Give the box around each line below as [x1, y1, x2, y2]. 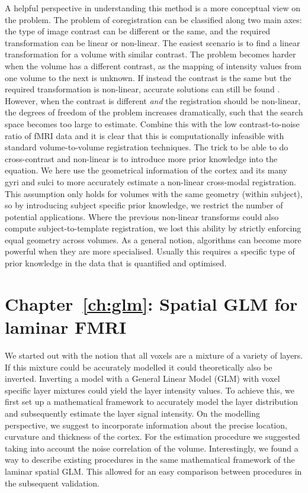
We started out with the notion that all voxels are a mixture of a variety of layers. [5, 349, 303, 361]
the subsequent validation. [5, 476, 100, 489]
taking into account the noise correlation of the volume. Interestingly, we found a [5, 442, 299, 454]
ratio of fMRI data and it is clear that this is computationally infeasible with [5, 129, 284, 141]
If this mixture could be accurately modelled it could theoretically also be [5, 360, 272, 373]
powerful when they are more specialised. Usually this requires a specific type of [5, 245, 295, 257]
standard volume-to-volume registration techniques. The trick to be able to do [5, 141, 288, 153]
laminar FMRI [5, 315, 127, 339]
